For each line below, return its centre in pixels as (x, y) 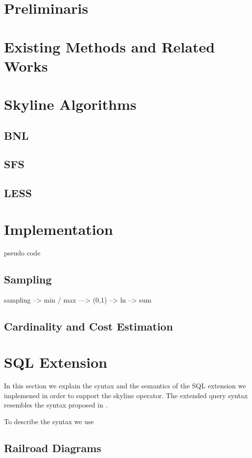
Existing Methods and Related (109, 46)
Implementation (58, 229)
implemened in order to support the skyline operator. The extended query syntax (126, 395)
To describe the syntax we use (49, 421)
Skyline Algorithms (70, 104)
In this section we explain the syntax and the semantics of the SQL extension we (125, 386)
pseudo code (22, 252)
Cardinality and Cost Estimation (89, 326)
